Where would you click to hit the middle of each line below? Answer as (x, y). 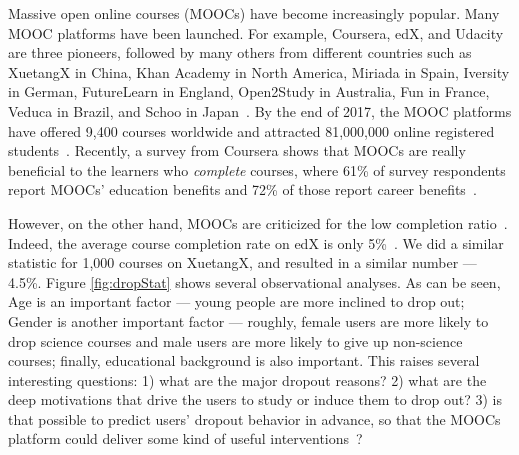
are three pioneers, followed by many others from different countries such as (240, 52)
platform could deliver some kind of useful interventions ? (185, 438)
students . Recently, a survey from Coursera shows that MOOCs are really (237, 150)
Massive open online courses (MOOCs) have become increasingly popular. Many (254, 13)
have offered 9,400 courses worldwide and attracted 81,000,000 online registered (251, 130)
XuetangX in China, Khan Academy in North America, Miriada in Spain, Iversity (259, 71)
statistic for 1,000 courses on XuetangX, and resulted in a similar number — (242, 262)
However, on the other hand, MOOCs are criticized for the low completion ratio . (258, 222)
